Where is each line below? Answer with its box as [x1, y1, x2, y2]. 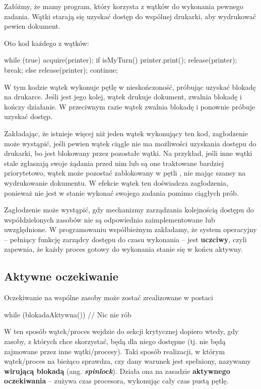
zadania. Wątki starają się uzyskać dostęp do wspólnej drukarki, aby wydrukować [4, 11, 256, 21]
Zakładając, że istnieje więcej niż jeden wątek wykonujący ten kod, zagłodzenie [4, 128, 248, 138]
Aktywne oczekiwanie [4, 268, 118, 284]
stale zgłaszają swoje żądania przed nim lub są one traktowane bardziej [4, 157, 224, 168]
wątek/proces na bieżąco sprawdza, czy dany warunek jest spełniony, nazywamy [4, 356, 251, 366]
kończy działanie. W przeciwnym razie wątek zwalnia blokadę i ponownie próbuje [4, 101, 255, 112]
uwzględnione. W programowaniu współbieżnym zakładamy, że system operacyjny [4, 224, 257, 235]
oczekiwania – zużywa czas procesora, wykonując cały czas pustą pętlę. [4, 375, 229, 386]
